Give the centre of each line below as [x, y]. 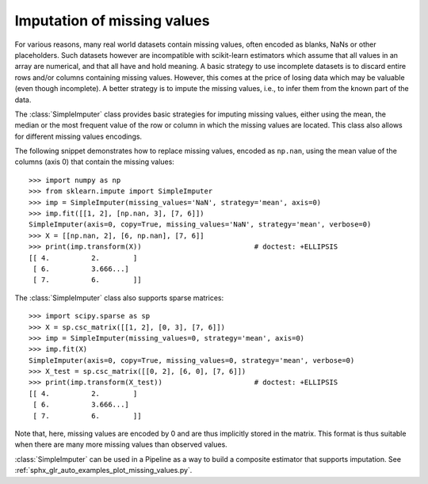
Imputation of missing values [112, 21]
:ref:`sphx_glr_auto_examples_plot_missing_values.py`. [103, 471]
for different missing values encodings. [78, 136]
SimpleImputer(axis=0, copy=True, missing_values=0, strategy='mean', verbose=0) [192, 360]
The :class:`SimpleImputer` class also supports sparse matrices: [119, 298]
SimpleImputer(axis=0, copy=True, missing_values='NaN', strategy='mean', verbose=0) [200, 225]
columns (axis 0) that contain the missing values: [94, 162]
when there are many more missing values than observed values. [121, 444]
